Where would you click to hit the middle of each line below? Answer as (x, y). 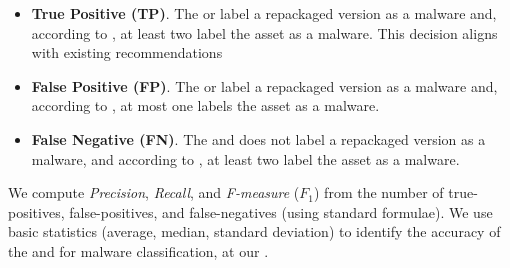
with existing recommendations (127, 52)
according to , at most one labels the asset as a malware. (205, 105)
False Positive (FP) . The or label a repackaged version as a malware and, (264, 85)
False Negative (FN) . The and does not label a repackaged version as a (258, 138)
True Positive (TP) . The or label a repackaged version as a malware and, (264, 13)
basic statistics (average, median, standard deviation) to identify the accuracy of (254, 231)
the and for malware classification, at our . (138, 250)
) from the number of (379, 192)
